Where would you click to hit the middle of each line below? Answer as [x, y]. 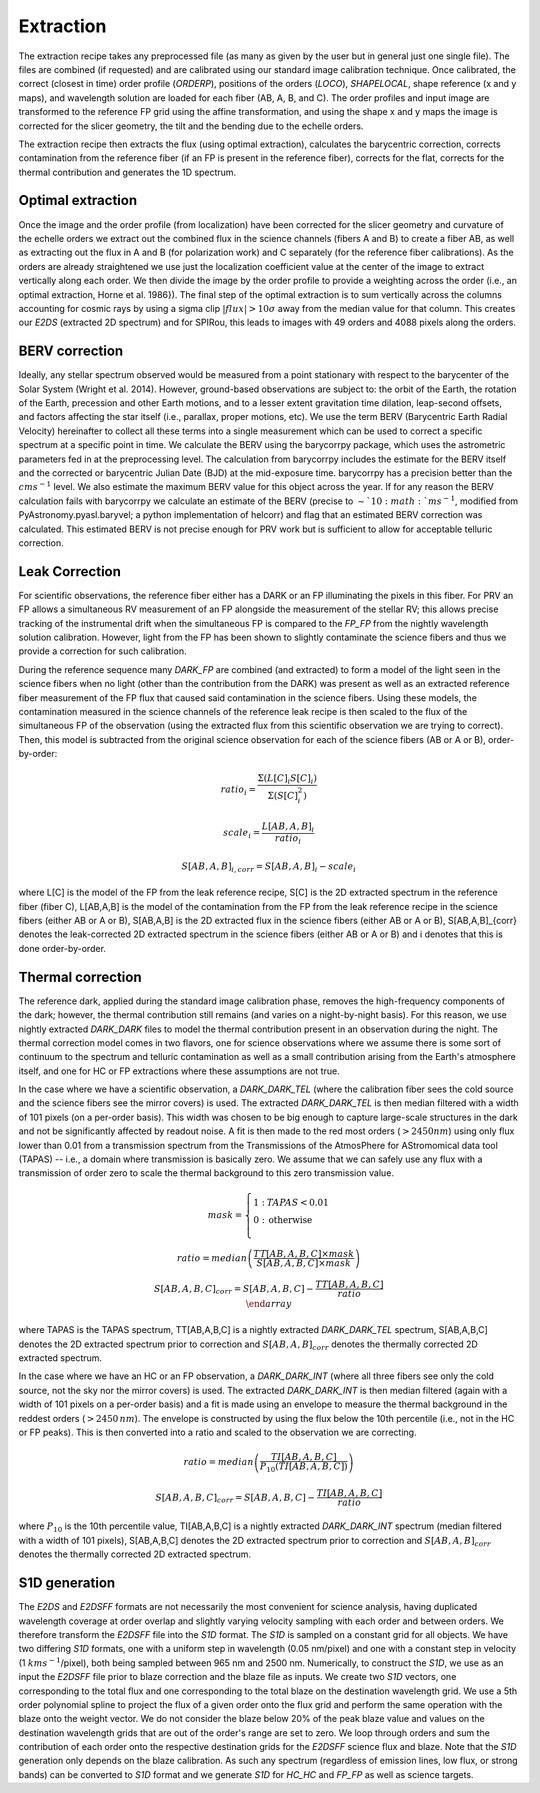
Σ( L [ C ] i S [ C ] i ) [287, 780]
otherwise [290, 1219]
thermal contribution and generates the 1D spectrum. [127, 172]
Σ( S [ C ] [283, 795]
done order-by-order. [62, 948]
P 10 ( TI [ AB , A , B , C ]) [304, 1467]
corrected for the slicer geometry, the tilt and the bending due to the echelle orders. [191, 126]
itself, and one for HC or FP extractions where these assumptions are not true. [179, 1071]
